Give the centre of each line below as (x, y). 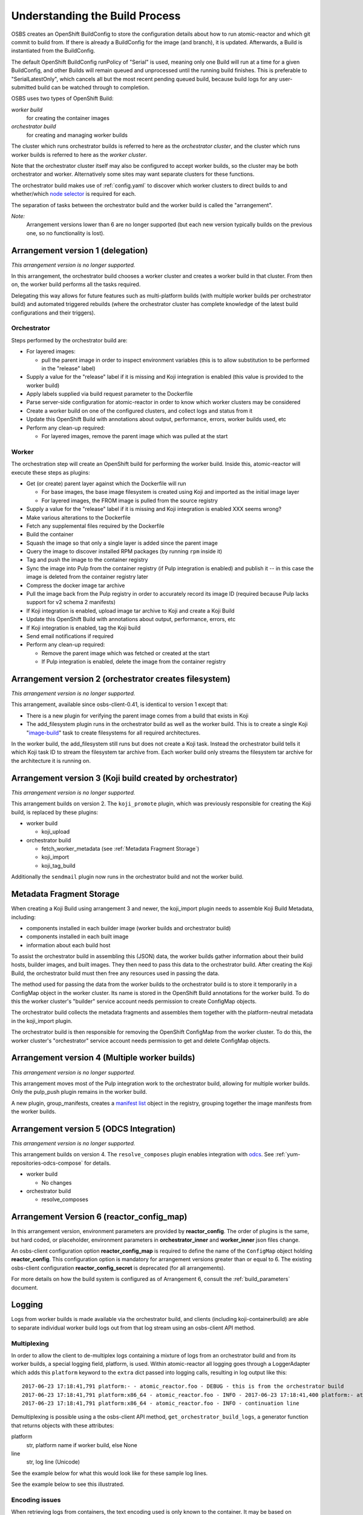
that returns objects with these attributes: (63, 1425)
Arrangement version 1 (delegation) (80, 251)
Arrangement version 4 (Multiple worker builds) (103, 1058)
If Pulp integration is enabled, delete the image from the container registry (134, 662)
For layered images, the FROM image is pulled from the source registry (129, 501)
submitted (24, 87)
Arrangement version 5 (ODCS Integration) (93, 1129)
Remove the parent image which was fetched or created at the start (126, 653)
